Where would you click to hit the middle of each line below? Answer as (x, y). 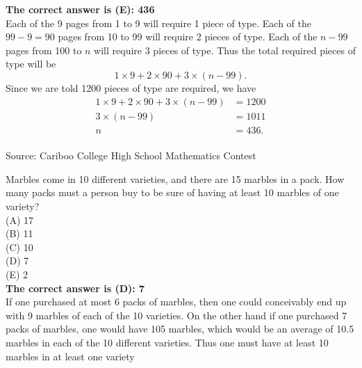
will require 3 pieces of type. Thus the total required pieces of (225, 50)
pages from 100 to (44, 50)
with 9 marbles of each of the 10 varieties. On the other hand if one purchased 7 (176, 315)
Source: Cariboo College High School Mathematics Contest (131, 155)
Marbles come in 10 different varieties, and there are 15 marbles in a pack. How (175, 178)
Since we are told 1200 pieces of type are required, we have (131, 87)
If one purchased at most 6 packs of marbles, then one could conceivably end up (176, 302)
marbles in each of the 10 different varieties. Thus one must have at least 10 (167, 342)
